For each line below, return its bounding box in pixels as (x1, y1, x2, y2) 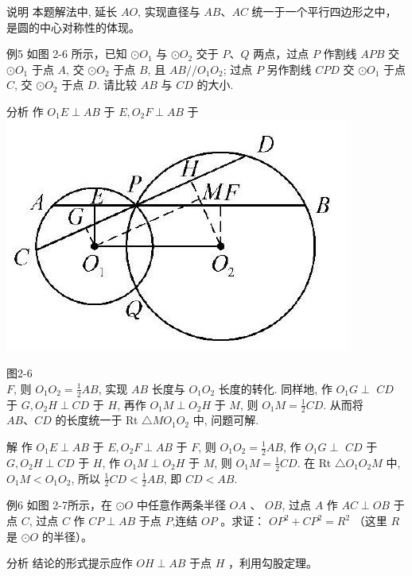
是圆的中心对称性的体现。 (6, 18, 140, 35)
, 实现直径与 (138, 3, 200, 19)
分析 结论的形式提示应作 (6, 555, 133, 571)
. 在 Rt (297, 454, 332, 470)
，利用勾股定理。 (228, 555, 318, 571)
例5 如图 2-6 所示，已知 (6, 45, 127, 62)
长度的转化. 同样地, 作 (218, 380, 332, 396)
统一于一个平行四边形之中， (251, 3, 397, 19)
